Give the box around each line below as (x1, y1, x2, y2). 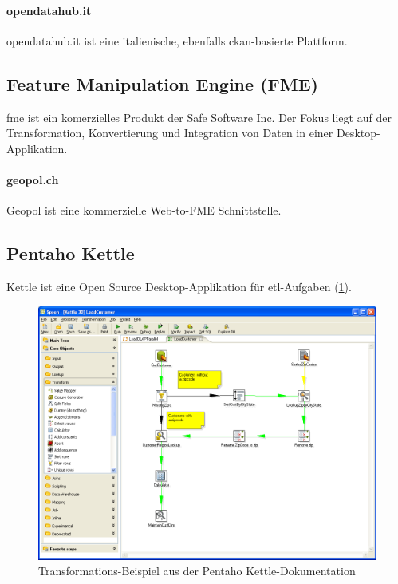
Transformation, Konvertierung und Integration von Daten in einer (6, 124, 333, 141)
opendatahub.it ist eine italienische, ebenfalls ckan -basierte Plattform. (6, 32, 348, 49)
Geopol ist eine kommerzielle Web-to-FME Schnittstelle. (6, 202, 282, 219)
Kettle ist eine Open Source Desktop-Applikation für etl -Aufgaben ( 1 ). (6, 278, 352, 294)
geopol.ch (6, 171, 59, 187)
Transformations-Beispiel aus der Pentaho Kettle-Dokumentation (38, 562, 356, 579)
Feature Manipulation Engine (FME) (6, 71, 318, 96)
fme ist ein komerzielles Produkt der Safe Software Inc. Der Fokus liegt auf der (6, 109, 392, 125)
